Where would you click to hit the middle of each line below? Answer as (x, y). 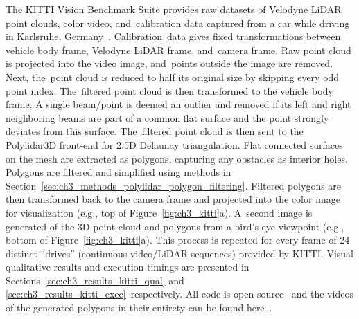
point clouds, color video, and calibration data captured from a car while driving (178, 22)
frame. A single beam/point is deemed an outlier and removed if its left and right (178, 104)
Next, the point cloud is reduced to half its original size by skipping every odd (173, 76)
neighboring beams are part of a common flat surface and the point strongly (167, 117)
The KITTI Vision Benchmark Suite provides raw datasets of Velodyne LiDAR (174, 9)
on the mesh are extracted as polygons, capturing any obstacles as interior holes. (177, 158)
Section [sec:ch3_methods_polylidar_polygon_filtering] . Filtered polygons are (174, 185)
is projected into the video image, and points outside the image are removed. (169, 63)
